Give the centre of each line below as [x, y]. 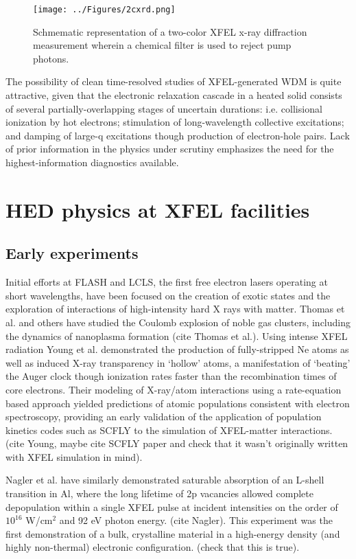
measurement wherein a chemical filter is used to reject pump [162, 45]
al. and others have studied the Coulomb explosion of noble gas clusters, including [178, 322]
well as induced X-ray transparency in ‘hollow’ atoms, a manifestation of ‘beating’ [178, 362]
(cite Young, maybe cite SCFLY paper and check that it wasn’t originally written [177, 443]
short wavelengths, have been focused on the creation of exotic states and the [168, 295]
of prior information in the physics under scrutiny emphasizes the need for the [170, 149]
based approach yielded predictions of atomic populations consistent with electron [178, 403]
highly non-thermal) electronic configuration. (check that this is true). [153, 547]
